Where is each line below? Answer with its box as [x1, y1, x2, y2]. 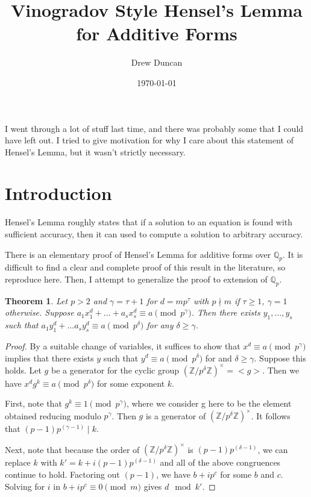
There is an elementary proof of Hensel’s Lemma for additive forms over [5, 248, 271, 260]
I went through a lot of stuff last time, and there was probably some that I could [5, 122, 304, 134]
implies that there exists [5, 351, 94, 364]
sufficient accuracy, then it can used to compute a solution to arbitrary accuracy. [5, 228, 303, 240]
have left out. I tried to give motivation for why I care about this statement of [5, 134, 294, 146]
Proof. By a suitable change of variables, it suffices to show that [5, 339, 240, 352]
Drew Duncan [131, 56, 183, 69]
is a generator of [145, 409, 206, 422]
